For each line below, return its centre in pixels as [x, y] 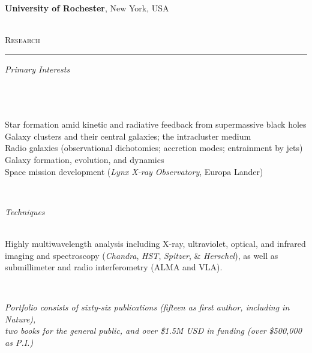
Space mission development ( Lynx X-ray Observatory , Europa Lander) [134, 171]
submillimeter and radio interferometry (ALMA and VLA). [114, 267]
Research [22, 40]
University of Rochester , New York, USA [87, 8]
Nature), [20, 319]
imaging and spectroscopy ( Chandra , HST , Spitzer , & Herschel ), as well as [142, 255]
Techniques [25, 211]
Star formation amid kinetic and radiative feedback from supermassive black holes [156, 124]
